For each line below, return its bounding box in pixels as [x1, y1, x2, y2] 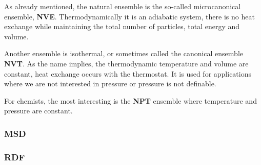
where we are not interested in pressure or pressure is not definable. [4, 78, 216, 89]
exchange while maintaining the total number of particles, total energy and [4, 21, 240, 32]
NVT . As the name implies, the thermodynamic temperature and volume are [4, 58, 249, 68]
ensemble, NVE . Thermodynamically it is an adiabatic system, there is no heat [4, 11, 255, 21]
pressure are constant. [4, 105, 73, 116]
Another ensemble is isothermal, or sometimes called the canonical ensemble [4, 48, 244, 59]
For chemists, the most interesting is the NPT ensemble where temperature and [4, 95, 257, 106]
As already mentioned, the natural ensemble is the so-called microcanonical [4, 1, 241, 11]
